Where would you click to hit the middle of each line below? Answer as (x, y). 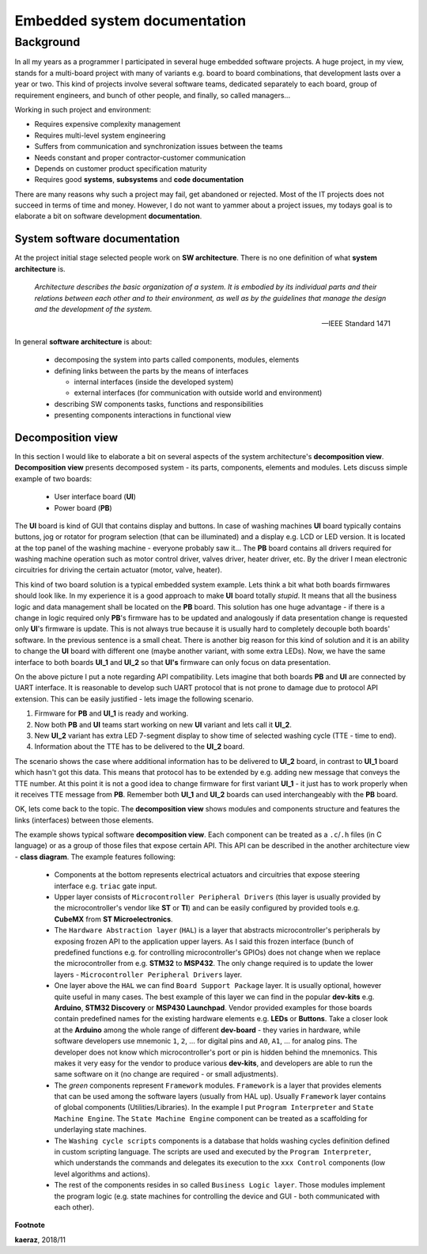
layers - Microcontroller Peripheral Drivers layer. (148, 975)
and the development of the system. (93, 309)
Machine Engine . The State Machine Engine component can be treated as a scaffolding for (211, 1118)
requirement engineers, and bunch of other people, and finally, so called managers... (153, 95)
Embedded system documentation (130, 21)
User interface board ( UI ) (95, 497)
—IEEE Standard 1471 (356, 324)
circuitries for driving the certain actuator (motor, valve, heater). (119, 570)
